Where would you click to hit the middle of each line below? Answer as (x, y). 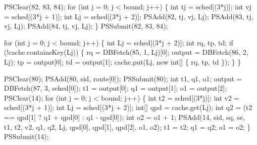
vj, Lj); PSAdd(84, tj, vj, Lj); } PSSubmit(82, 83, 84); (86, 26)
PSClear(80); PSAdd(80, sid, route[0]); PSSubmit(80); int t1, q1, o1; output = (123, 78)
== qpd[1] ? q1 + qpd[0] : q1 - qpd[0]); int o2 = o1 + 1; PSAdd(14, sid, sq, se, (125, 117)
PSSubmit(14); (26, 136)
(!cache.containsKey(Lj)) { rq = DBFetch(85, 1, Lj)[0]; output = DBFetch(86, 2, (126, 52)
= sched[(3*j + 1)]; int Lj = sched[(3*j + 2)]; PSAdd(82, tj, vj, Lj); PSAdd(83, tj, (129, 16)
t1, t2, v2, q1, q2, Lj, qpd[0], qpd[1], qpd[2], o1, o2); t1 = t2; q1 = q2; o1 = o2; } (128, 127)
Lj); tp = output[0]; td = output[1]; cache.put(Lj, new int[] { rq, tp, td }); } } (123, 61)
